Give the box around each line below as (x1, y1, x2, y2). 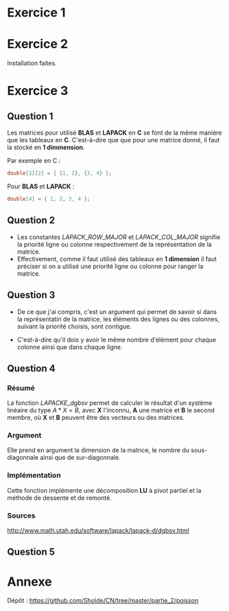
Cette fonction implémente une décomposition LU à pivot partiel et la (7, 486, 202, 494)
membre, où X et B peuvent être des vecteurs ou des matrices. (7, 414, 185, 422)
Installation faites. (7, 59, 57, 67)
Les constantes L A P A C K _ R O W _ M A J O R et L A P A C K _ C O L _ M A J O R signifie (16, 232, 221, 241)
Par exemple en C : (7, 157, 61, 165)
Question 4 (7, 362, 56, 374)
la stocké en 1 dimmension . (7, 143, 85, 152)
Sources (7, 511, 36, 520)
